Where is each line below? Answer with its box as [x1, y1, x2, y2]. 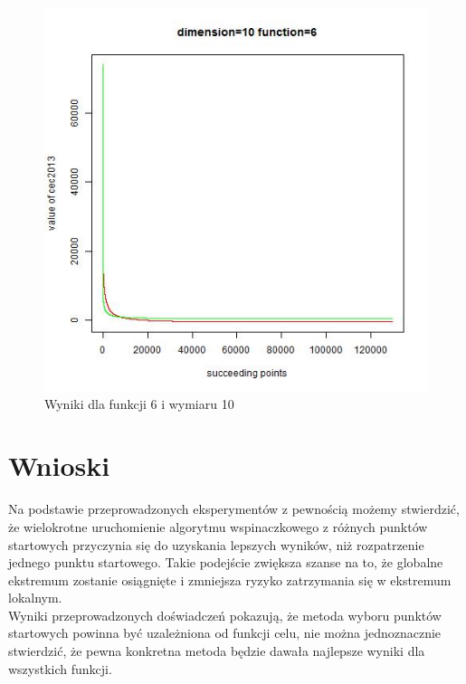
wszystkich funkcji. [8, 659, 112, 678]
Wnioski [8, 447, 110, 484]
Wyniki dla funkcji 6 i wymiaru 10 [44, 394, 234, 413]
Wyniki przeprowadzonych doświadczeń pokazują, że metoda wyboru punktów [8, 605, 442, 624]
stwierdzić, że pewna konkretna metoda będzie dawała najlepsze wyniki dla [8, 641, 425, 660]
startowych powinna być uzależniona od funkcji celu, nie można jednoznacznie [8, 623, 442, 642]
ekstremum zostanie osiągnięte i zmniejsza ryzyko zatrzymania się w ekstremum [8, 570, 452, 589]
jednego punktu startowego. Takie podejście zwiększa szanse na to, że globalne [8, 553, 443, 572]
